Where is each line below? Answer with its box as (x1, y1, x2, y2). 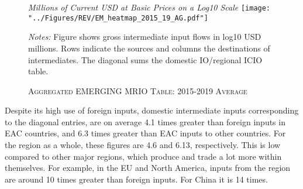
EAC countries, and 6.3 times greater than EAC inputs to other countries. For (5, 127, 286, 139)
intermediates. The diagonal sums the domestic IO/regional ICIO (28, 53, 263, 66)
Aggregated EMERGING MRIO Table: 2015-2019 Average (28, 84, 247, 97)
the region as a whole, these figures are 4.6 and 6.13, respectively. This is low (5, 139, 281, 151)
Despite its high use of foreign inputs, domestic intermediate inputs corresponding (5, 104, 299, 116)
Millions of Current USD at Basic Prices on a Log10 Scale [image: (28, 1, 271, 13)
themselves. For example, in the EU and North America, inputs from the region (5, 161, 291, 174)
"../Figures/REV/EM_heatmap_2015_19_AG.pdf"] (28, 13, 208, 22)
